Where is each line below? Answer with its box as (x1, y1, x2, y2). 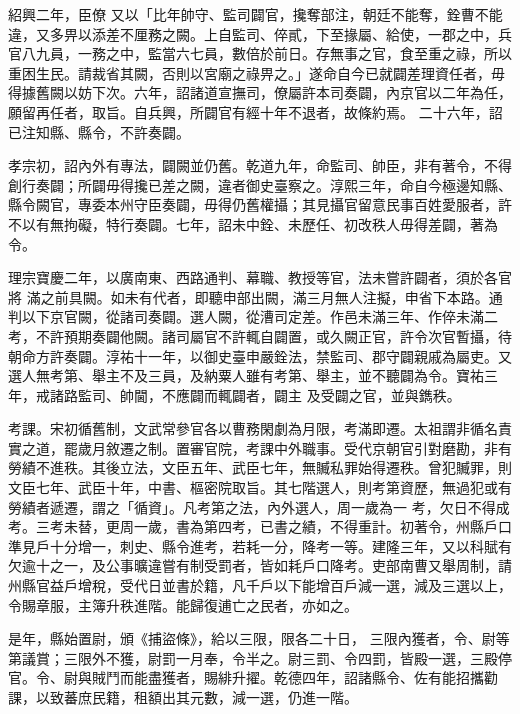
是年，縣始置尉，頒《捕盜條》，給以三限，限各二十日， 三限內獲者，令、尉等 (8, 628, 510, 649)
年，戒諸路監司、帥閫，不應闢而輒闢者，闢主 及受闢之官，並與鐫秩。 (8, 384, 461, 405)
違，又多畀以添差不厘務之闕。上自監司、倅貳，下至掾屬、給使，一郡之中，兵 (8, 23, 512, 44)
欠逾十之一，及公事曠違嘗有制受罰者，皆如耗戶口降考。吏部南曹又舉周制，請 (8, 555, 512, 576)
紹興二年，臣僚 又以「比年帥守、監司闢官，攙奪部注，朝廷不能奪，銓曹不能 (8, 4, 503, 24)
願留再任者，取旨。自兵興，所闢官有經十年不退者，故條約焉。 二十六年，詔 (8, 101, 503, 122)
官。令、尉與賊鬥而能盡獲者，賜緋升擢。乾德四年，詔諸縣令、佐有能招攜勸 (8, 667, 498, 688)
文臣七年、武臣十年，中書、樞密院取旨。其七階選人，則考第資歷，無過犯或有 (8, 477, 512, 498)
